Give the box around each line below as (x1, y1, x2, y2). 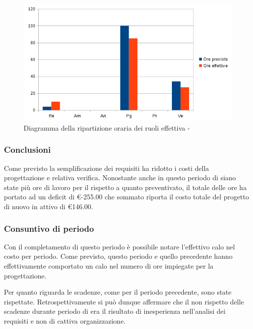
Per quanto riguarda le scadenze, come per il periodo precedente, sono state (4, 287, 232, 297)
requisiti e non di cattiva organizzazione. (4, 316, 126, 326)
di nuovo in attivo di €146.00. (4, 201, 93, 212)
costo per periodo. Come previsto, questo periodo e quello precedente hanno (4, 251, 233, 261)
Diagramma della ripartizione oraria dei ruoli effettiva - (24, 122, 190, 133)
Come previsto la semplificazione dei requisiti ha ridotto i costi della (4, 163, 209, 173)
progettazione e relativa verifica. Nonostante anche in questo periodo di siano (4, 172, 236, 183)
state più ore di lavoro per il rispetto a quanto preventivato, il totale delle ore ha (4, 182, 247, 192)
